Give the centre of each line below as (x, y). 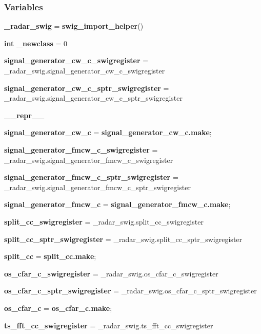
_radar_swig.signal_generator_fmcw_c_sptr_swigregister (97, 187)
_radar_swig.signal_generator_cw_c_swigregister (85, 70)
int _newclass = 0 (36, 43)
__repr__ (24, 115)
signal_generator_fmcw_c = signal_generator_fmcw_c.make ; (117, 204)
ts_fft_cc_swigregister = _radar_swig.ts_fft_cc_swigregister (109, 325)
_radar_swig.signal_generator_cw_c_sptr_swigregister (93, 98)
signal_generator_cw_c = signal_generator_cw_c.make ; (108, 132)
